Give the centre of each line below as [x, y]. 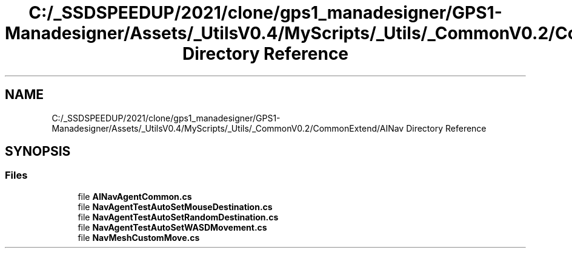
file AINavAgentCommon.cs [135, 196]
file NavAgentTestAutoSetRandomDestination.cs [178, 217]
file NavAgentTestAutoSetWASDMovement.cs [172, 227]
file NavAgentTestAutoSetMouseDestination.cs [175, 207]
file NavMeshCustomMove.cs [139, 237]
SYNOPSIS [38, 152]
